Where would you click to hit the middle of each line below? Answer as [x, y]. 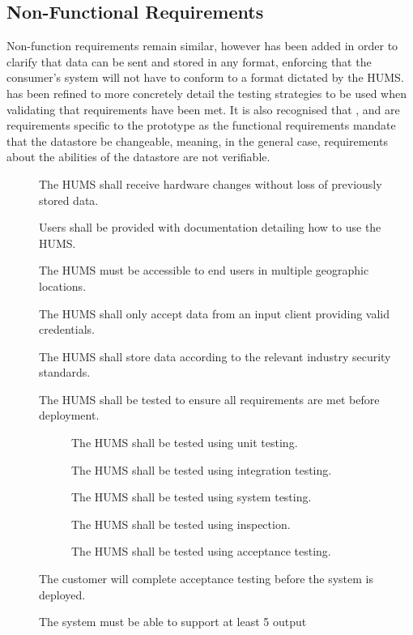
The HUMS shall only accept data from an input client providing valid [215, 313]
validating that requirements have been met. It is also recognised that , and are [203, 109]
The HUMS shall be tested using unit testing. [185, 443]
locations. [63, 286]
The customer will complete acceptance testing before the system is [206, 579]
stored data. [69, 200]
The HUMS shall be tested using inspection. [181, 524]
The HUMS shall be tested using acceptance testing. [201, 551]
